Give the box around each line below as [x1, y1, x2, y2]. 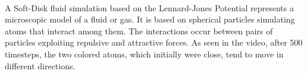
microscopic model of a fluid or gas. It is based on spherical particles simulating [5, 13, 295, 25]
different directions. [5, 59, 76, 72]
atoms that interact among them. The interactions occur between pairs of [5, 24, 273, 37]
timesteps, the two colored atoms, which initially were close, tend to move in [5, 47, 284, 60]
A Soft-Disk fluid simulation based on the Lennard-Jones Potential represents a [5, 1, 294, 14]
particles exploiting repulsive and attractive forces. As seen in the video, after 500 [5, 36, 303, 49]
